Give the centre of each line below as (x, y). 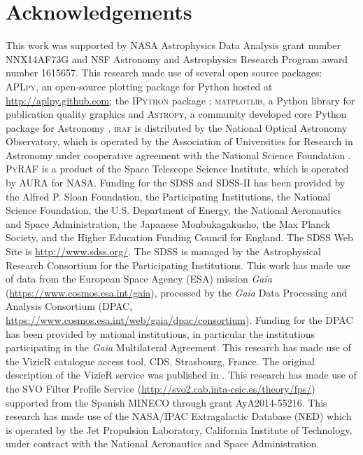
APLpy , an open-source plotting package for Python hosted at (139, 86)
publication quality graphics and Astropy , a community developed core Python (176, 114)
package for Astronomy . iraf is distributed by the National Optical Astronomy (177, 127)
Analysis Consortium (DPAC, (69, 306)
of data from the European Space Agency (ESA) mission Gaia (139, 279)
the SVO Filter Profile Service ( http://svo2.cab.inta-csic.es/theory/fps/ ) (161, 388)
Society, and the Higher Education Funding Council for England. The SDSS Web (179, 237)
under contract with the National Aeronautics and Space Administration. (163, 443)
